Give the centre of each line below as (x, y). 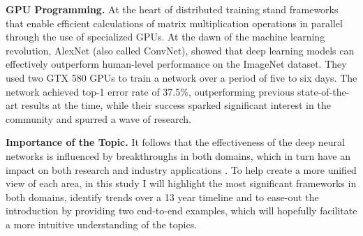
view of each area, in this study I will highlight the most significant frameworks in (181, 183)
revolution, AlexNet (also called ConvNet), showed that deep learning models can (180, 50)
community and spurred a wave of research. (98, 118)
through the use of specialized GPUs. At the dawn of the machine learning (165, 37)
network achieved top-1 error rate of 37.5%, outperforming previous (150, 91)
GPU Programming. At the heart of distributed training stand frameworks (172, 9)
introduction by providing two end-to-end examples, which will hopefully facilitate (181, 211)
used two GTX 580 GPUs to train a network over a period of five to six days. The (181, 77)
